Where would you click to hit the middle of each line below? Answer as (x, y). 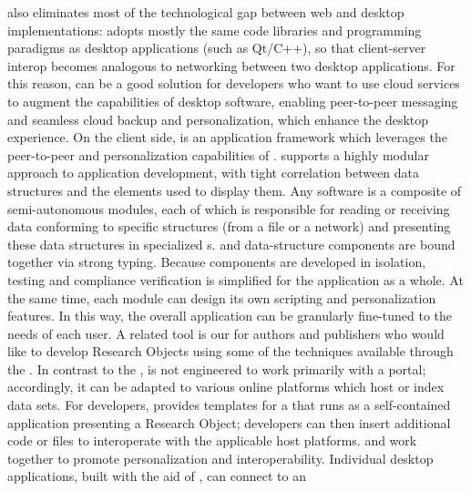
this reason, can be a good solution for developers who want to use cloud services (234, 83)
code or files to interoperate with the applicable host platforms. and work (212, 440)
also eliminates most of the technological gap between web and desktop (206, 12)
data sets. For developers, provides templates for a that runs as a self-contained (229, 405)
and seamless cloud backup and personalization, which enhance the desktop (218, 119)
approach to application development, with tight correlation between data (214, 173)
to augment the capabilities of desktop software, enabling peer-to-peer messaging (233, 101)
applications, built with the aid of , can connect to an (157, 476)
